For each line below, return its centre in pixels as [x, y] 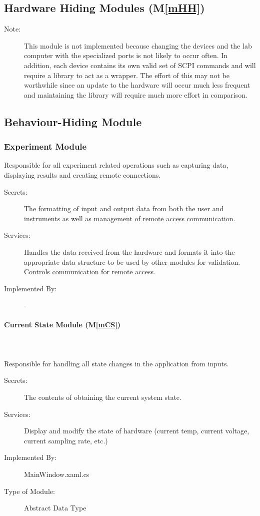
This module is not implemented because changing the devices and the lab [138, 45]
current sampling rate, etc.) [66, 440]
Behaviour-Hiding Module [73, 121]
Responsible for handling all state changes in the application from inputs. [116, 363]
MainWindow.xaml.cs [57, 474]
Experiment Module [45, 146]
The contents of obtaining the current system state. [103, 397]
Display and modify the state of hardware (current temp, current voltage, [137, 431]
